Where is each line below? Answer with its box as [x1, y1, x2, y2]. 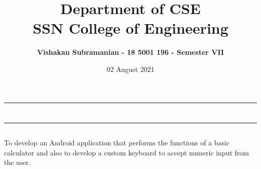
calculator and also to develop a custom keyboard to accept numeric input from [4, 147, 249, 157]
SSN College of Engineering [33, 18, 228, 38]
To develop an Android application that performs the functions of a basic [4, 137, 230, 148]
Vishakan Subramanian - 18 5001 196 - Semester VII [37, 47, 224, 57]
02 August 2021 [106, 63, 155, 74]
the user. [4, 157, 31, 167]
